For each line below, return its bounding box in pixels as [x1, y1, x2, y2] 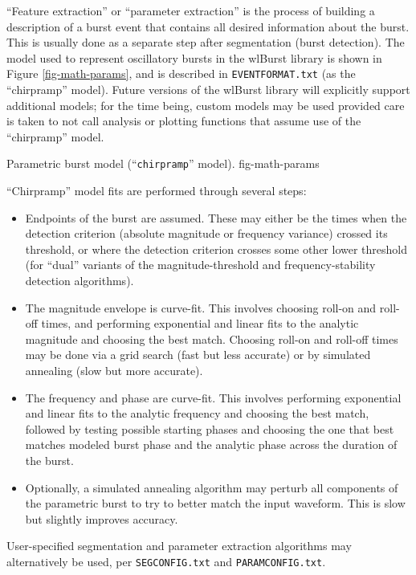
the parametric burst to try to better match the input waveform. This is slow [25, 495, 406, 512]
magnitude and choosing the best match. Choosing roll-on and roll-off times [25, 330, 398, 347]
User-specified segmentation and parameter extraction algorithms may [6, 537, 352, 554]
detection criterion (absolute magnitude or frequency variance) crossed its [25, 225, 388, 242]
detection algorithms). [25, 272, 134, 289]
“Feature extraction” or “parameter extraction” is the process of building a [6, 2, 375, 18]
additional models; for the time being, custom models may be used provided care [6, 96, 405, 113]
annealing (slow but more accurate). [25, 362, 203, 378]
